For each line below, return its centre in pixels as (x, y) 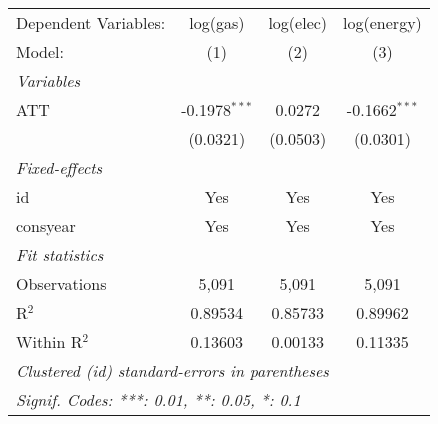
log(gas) (217, 22)
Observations (61, 283)
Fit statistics (60, 254)
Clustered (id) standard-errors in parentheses (172, 370)
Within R (49, 341)
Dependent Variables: (91, 22)
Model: (40, 51)
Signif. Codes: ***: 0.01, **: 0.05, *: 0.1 (158, 399)
